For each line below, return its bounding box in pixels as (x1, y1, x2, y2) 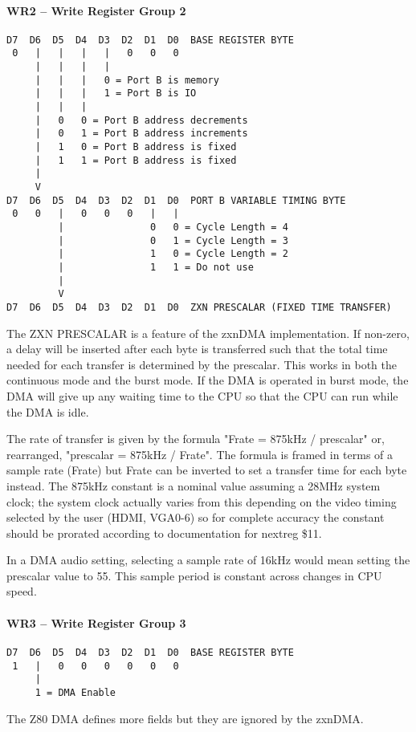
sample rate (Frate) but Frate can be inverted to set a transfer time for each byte (6, 462, 407, 478)
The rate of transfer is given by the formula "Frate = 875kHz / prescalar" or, (6, 430, 385, 447)
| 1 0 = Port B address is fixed (35, 141, 237, 153)
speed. (6, 583, 37, 600)
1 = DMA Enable (35, 686, 116, 698)
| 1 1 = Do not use (58, 261, 254, 273)
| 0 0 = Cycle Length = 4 (58, 221, 288, 233)
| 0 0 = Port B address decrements (35, 114, 248, 126)
